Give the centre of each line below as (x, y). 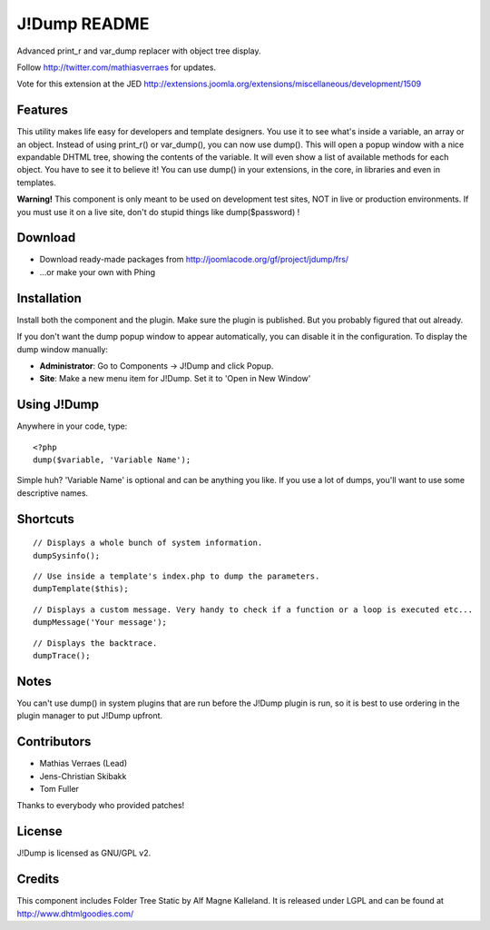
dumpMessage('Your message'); (100, 623)
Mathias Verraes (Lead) (83, 764)
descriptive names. (53, 493)
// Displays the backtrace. (95, 643)
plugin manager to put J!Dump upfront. (90, 716)
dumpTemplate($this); (81, 589)
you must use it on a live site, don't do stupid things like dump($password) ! (158, 212)
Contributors (54, 742)
